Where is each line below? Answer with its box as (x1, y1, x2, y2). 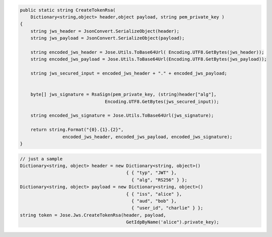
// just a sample (20, 156, 63, 162)
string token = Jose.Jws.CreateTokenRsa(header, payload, (20, 212, 166, 218)
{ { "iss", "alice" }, (126, 191, 182, 197)
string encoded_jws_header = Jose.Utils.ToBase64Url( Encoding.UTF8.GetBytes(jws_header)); (30, 49, 264, 55)
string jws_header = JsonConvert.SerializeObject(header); (30, 28, 180, 34)
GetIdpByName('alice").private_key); (126, 219, 219, 225)
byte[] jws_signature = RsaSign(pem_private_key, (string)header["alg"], (30, 92, 217, 98)
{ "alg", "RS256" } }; (131, 177, 187, 183)
